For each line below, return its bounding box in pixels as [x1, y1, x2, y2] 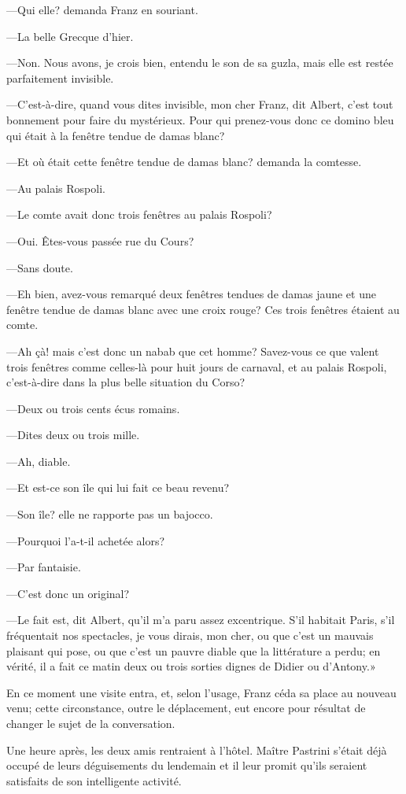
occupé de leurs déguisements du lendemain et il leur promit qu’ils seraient [6, 757, 367, 774]
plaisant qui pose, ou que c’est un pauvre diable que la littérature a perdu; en [6, 642, 381, 659]
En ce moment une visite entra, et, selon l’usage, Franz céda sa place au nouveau [6, 684, 397, 700]
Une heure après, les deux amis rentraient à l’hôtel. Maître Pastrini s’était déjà [6, 741, 387, 758]
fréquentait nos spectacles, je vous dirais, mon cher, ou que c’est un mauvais [6, 627, 374, 644]
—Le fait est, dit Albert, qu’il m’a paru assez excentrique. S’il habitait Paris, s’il [6, 611, 395, 628]
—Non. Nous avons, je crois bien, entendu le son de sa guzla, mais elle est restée [6, 54, 393, 71]
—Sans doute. [6, 259, 73, 275]
